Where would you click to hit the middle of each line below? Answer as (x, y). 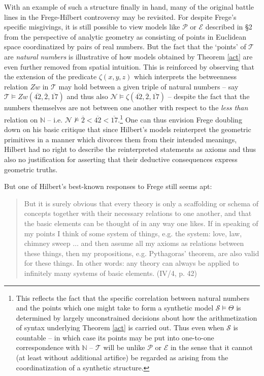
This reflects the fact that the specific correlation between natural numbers (133, 297)
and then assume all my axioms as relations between (162, 243)
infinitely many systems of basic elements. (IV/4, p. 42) (111, 273)
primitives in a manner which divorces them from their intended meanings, (121, 139)
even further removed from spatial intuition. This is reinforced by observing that (129, 66)
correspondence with (48, 347)
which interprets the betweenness (185, 76)
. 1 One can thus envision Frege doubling (180, 118)
